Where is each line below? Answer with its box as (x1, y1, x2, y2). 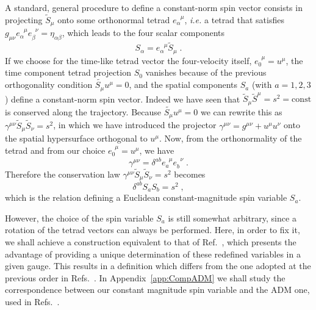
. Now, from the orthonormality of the (159, 132, 302, 145)
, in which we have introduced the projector (53, 118, 217, 131)
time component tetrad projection (5, 66, 131, 79)
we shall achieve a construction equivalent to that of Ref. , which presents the (5, 235, 296, 248)
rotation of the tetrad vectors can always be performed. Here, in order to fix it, (5, 223, 300, 236)
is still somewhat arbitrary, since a (168, 211, 296, 224)
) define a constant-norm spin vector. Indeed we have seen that (5, 92, 240, 105)
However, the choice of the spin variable (5, 211, 154, 224)
